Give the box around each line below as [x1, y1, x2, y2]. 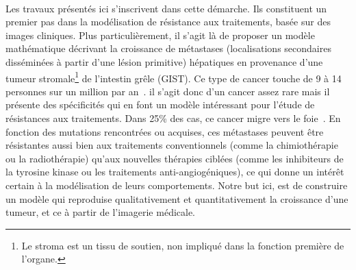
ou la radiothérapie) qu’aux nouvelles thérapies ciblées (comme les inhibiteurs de [5, 151, 344, 165]
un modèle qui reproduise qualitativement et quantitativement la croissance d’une [5, 191, 348, 206]
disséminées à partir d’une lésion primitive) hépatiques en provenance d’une [5, 54, 323, 69]
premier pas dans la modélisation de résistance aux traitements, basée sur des [5, 14, 331, 29]
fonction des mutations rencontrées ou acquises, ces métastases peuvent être [5, 124, 324, 138]
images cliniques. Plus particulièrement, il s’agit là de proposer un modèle [5, 27, 315, 42]
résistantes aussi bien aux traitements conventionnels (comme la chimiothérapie [5, 138, 338, 152]
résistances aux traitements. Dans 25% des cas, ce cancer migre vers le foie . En [5, 111, 341, 125]
